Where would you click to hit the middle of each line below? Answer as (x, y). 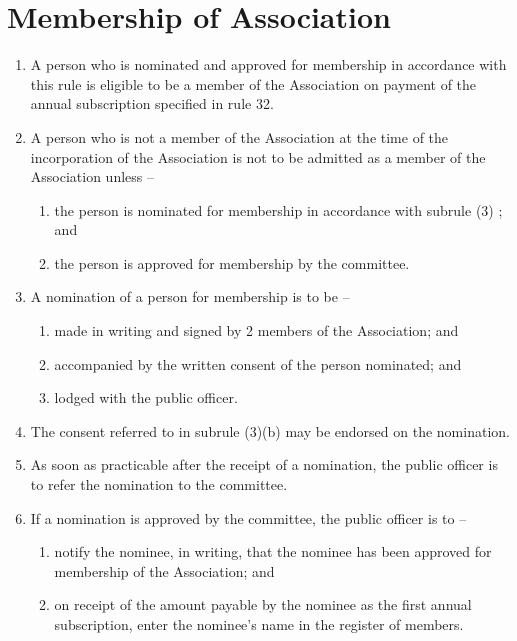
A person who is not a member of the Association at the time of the (239, 136)
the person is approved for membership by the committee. (232, 262)
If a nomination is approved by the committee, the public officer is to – (248, 517)
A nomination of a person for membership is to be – (190, 296)
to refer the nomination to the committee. (159, 484)
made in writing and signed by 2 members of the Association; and (256, 330)
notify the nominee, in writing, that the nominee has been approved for (273, 551)
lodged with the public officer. (146, 397)
